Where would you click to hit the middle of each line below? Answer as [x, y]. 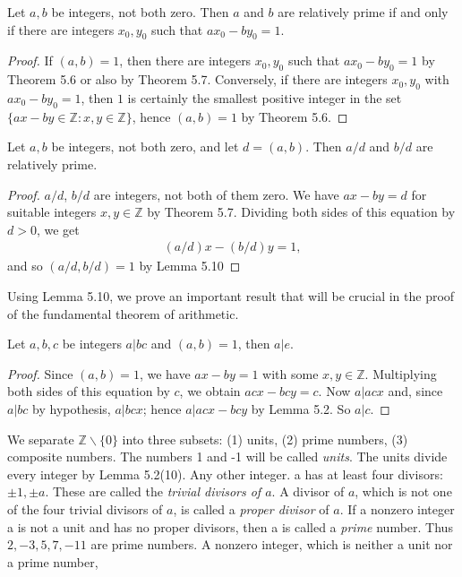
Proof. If [30, 60]
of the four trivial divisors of [85, 508]
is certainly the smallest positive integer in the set [265, 97]
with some [291, 373]
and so [25, 266]
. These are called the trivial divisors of [153, 491]
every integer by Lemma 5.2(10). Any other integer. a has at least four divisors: [225, 474]
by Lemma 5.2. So [301, 408]
